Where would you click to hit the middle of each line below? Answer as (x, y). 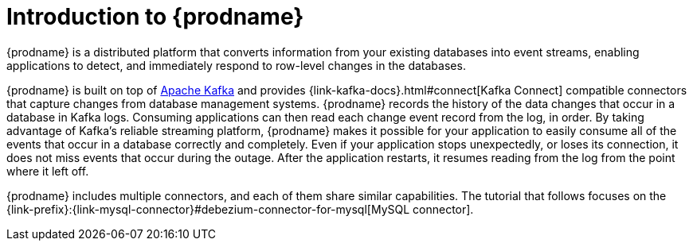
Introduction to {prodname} (155, 17)
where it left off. (48, 171)
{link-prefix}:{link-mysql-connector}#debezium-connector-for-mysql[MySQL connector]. (240, 209)
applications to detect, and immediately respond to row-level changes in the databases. (236, 65)
